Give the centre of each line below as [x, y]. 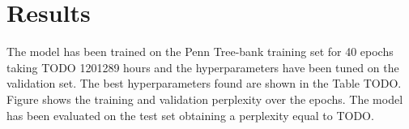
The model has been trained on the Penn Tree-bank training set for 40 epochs [200, 52]
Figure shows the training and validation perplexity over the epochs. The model [205, 99]
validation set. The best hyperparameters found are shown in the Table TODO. [204, 83]
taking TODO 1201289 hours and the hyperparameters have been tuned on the [203, 67]
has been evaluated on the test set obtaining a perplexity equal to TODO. [190, 115]
